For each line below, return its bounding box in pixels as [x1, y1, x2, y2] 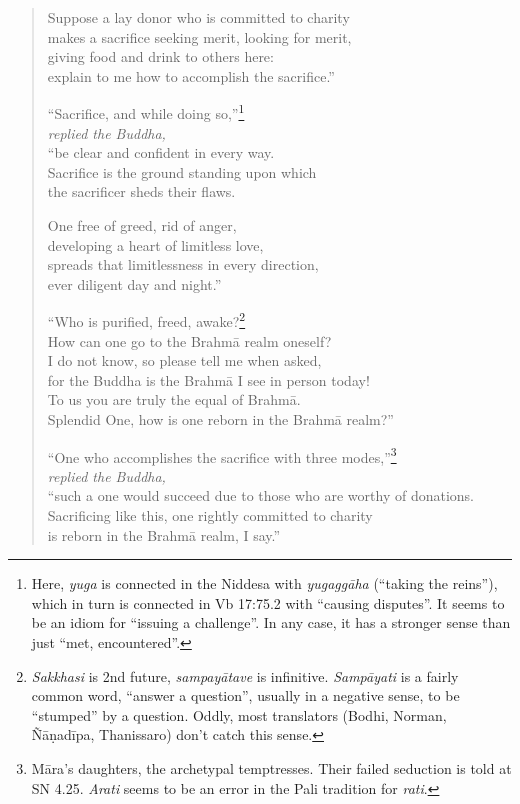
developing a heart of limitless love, [47, 234, 264, 255]
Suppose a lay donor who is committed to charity [47, 7, 350, 27]
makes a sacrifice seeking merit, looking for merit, [47, 26, 352, 47]
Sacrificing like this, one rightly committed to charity [47, 505, 373, 526]
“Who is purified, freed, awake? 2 [47, 308, 246, 332]
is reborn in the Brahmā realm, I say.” [47, 524, 281, 545]
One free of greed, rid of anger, [47, 215, 237, 235]
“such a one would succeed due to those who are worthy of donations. [47, 485, 474, 506]
